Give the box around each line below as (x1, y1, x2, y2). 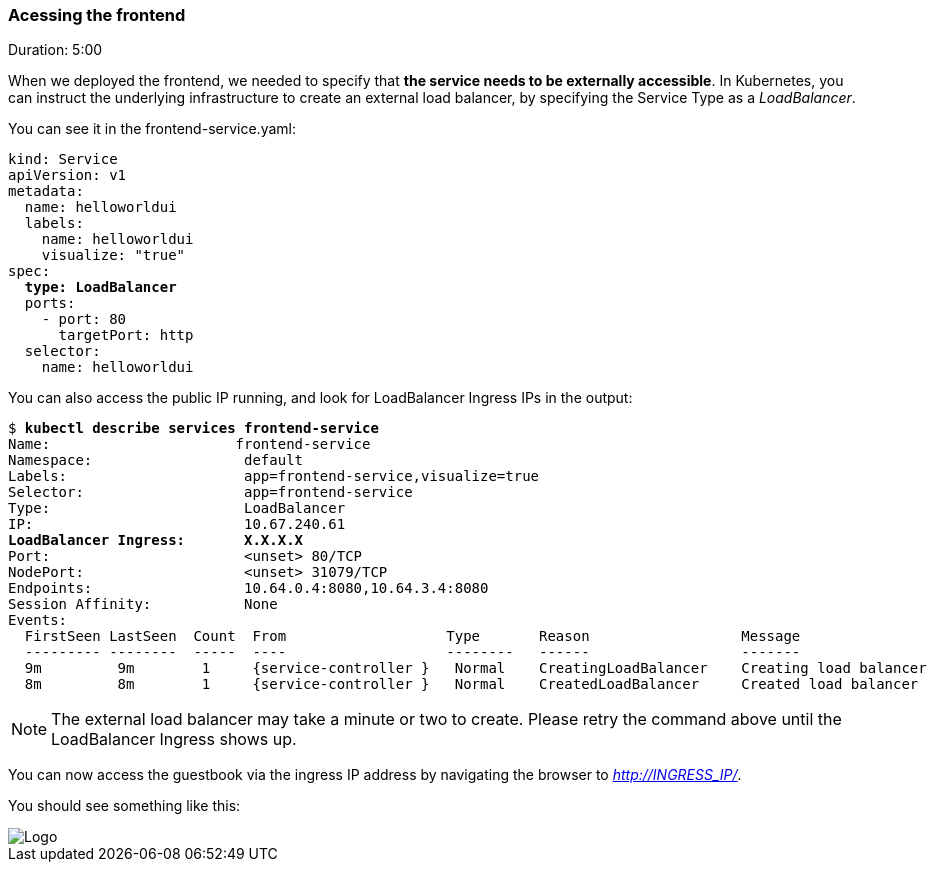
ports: (24, 295, 76, 312)
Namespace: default (8, 452, 304, 469)
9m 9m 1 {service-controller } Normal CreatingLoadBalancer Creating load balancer (24, 660, 927, 677)
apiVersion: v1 (8, 167, 127, 184)
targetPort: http (58, 327, 194, 344)
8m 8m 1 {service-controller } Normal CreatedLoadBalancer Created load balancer (24, 676, 919, 693)
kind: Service (8, 151, 118, 168)
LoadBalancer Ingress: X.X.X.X (8, 532, 304, 549)
